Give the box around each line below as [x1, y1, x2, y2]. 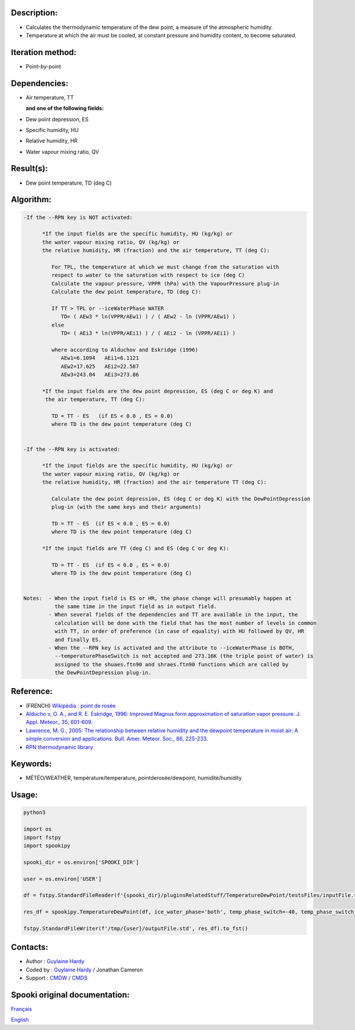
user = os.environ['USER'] [23, 876, 102, 882]
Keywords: [11, 759, 52, 769]
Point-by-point [25, 63, 62, 70]
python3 [23, 809, 46, 816]
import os [23, 826, 52, 832]
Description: [11, 8, 58, 18]
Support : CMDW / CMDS [25, 974, 88, 981]
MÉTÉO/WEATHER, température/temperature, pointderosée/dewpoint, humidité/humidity [25, 774, 242, 782]
